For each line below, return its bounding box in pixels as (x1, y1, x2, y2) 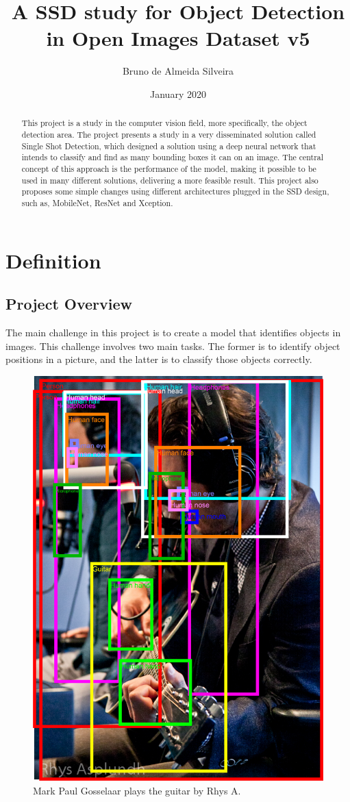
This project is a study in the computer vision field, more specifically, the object (21, 117, 308, 129)
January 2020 (150, 86, 206, 101)
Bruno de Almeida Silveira (122, 64, 234, 78)
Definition (5, 246, 101, 274)
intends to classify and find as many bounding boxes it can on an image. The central (21, 151, 324, 163)
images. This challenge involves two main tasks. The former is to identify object (5, 338, 340, 353)
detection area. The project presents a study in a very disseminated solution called (21, 128, 316, 140)
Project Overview (5, 293, 133, 314)
